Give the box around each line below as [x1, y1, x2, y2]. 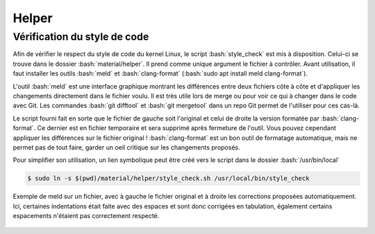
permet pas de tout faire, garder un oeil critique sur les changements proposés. [12, 143, 240, 152]
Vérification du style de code [12, 30, 149, 43]
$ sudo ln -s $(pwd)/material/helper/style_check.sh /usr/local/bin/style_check [27, 174, 310, 183]
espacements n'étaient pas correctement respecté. [12, 212, 160, 220]
